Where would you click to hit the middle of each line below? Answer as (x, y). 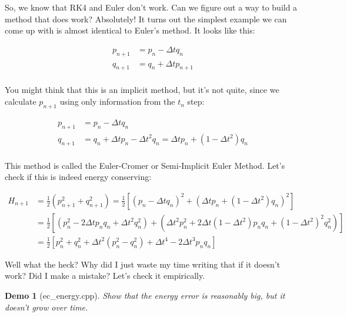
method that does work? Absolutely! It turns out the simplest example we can (146, 19)
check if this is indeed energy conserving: (78, 177)
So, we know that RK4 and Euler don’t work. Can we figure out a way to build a (151, 7)
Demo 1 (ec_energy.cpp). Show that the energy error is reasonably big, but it (145, 296)
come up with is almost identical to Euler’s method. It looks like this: (130, 30)
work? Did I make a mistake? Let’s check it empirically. (105, 276)
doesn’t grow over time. (46, 307)
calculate (21, 101)
